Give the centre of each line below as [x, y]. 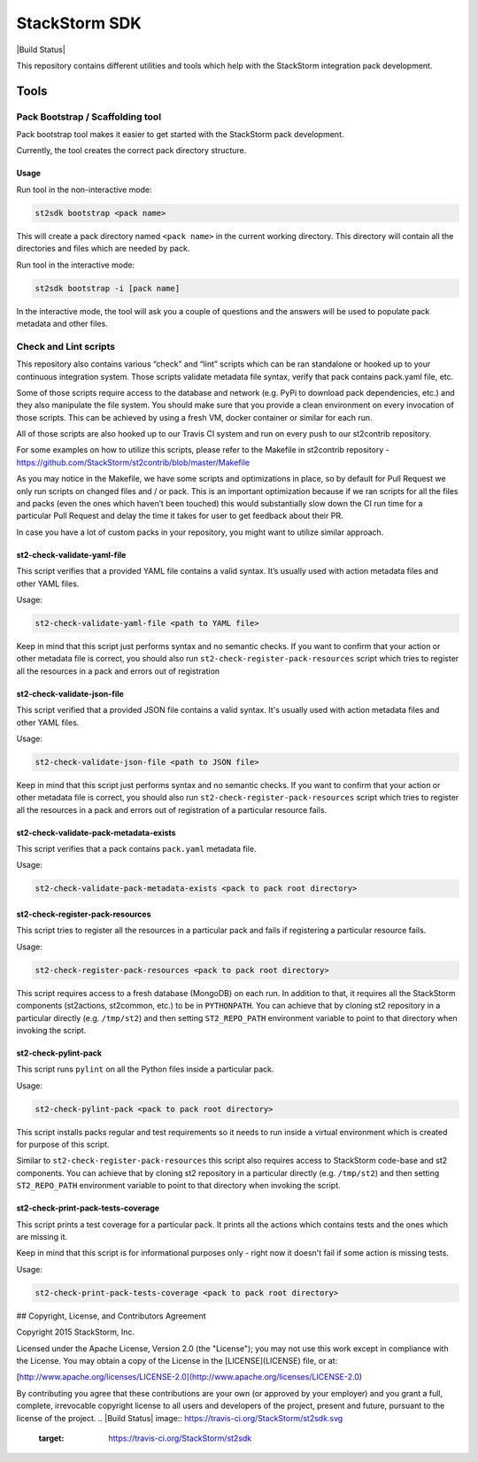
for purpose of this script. [63, 1145]
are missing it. [42, 1237]
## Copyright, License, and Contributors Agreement [112, 1316]
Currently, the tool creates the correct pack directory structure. [131, 151]
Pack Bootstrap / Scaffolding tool [89, 117]
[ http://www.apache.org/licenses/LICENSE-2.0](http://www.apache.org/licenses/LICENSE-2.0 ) [189, 1377]
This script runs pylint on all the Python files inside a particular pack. [145, 1069]
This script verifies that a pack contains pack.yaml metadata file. [136, 849]
